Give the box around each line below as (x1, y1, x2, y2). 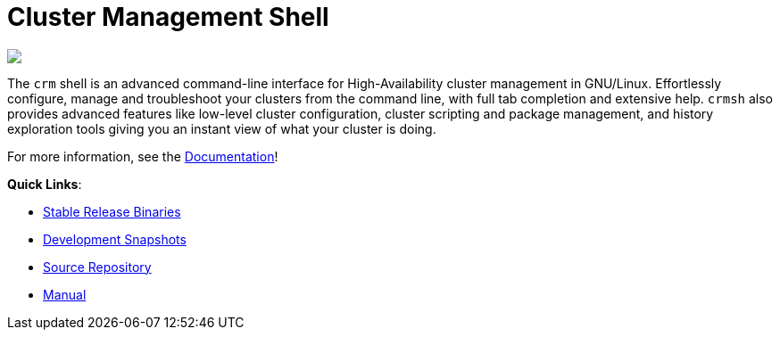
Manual (43, 286, 87, 302)
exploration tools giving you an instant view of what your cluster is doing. (7, 120, 436, 136)
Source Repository (43, 259, 152, 275)
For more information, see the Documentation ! (7, 148, 278, 164)
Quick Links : (7, 176, 82, 192)
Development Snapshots (43, 231, 187, 247)
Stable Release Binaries (43, 203, 181, 219)
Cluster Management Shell (7, 2, 329, 32)
